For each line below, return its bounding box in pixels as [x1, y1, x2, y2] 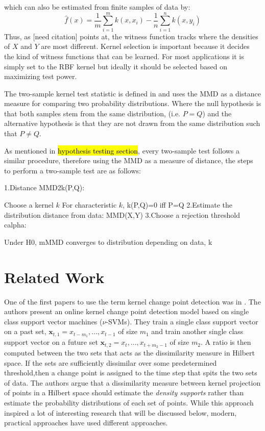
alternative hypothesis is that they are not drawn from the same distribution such [4, 118, 260, 129]
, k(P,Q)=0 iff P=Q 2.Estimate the [123, 199, 233, 210]
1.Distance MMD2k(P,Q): [4, 182, 85, 193]
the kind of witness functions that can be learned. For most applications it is [4, 50, 244, 61]
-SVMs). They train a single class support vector [106, 316, 258, 326]
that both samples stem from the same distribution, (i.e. [4, 108, 181, 118]
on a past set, [4, 326, 46, 337]
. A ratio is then [200, 337, 251, 347]
